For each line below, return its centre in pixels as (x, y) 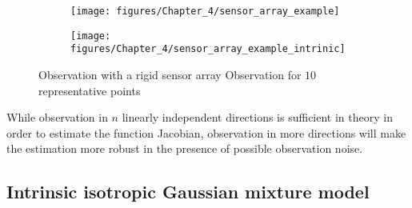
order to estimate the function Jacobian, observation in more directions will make (206, 132)
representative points (90, 90)
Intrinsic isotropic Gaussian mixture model (188, 192)
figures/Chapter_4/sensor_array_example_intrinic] (208, 49)
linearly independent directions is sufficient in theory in (257, 117)
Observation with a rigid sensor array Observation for (170, 74)
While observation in (57, 117)
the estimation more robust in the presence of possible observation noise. (185, 148)
